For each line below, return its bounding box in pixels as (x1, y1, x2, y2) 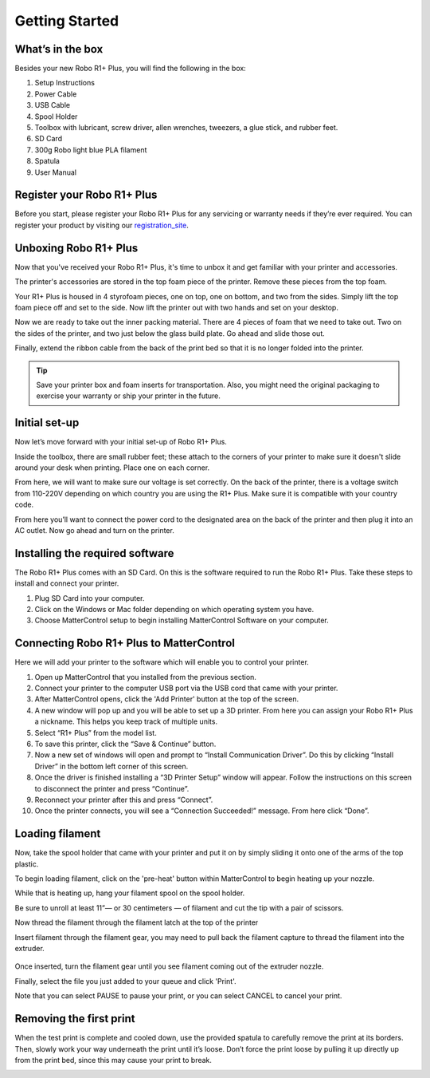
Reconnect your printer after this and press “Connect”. (34, 795, 213, 804)
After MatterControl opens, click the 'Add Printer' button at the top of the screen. (34, 694, 299, 704)
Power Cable (34, 89, 77, 99)
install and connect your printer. (14, 578, 119, 588)
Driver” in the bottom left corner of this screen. (34, 761, 189, 771)
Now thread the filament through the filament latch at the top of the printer (14, 918, 259, 927)
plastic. (14, 859, 39, 869)
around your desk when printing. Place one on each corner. (14, 463, 210, 472)
